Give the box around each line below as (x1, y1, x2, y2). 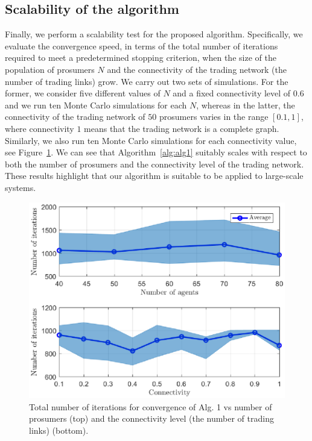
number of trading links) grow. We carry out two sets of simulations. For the (5, 75, 288, 87)
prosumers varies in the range (159, 110, 269, 123)
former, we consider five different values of (5, 87, 161, 99)
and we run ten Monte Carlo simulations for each (5, 98, 187, 111)
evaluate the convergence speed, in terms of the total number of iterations (5, 39, 278, 52)
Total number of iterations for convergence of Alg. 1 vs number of (29, 400, 272, 413)
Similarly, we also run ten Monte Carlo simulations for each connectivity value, (5, 134, 297, 146)
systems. (5, 181, 36, 193)
